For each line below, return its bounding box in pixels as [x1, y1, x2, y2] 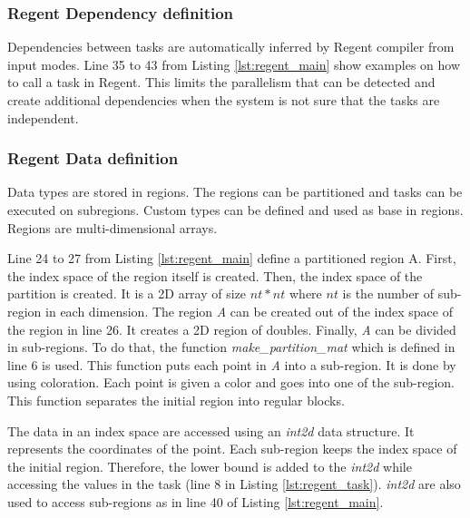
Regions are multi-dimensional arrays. [7, 218, 218, 237]
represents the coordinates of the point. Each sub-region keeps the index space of [7, 439, 457, 458]
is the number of [342, 284, 435, 303]
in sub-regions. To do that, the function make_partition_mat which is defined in [7, 337, 455, 357]
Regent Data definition [7, 147, 179, 170]
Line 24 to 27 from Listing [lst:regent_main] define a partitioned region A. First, [7, 249, 456, 268]
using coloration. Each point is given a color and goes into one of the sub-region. [7, 373, 455, 392]
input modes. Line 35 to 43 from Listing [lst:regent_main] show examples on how [7, 54, 461, 73]
